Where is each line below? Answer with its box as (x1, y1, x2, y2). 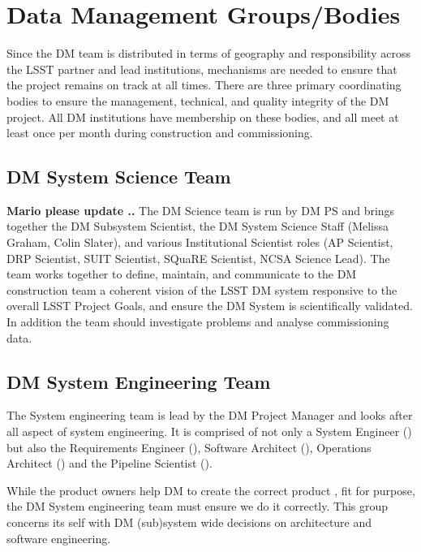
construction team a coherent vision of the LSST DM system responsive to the (6, 281, 397, 298)
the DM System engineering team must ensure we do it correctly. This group (6, 498, 389, 515)
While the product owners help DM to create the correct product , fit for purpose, (6, 481, 415, 498)
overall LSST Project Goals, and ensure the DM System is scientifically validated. (6, 297, 413, 314)
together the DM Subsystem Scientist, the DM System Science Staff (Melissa (6, 218, 389, 235)
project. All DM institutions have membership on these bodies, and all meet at (6, 108, 399, 125)
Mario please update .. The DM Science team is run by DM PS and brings (6, 201, 395, 218)
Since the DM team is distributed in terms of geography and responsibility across (6, 45, 410, 62)
